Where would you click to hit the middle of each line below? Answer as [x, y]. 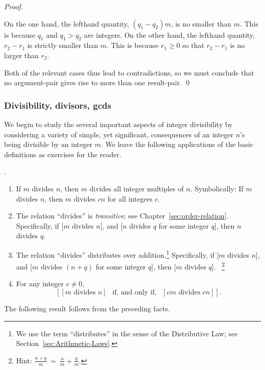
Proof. [14, 6]
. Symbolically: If [217, 188]
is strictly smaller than [63, 45]
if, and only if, [135, 293]
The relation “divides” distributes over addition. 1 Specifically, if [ [117, 254]
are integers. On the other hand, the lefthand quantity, [169, 34]
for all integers [130, 198]
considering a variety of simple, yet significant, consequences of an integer [119, 134]
